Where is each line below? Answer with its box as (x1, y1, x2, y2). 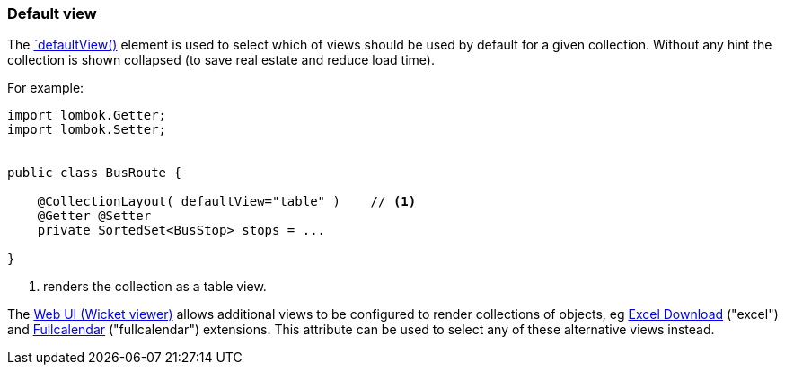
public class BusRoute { (7, 165, 181, 181)
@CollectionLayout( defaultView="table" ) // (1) (37, 194, 417, 209)
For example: (7, 80, 84, 96)
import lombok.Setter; (7, 122, 167, 137)
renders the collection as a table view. (43, 279, 267, 295)
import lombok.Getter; (7, 108, 167, 123)
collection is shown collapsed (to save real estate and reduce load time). (7, 52, 435, 68)
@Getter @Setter (37, 208, 152, 224)
